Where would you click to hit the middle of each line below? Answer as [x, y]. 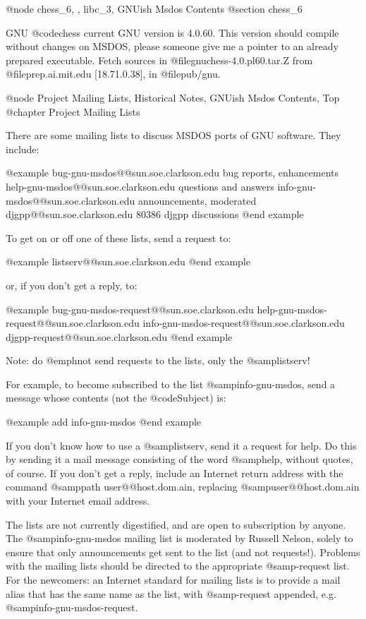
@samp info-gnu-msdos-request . [72, 607]
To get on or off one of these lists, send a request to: [118, 238]
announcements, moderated [197, 200]
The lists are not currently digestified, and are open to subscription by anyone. [176, 524]
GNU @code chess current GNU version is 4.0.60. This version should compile [172, 32]
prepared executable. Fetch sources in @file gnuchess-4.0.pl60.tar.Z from [159, 60]
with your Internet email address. [78, 501]
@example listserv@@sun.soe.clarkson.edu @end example [128, 262]
